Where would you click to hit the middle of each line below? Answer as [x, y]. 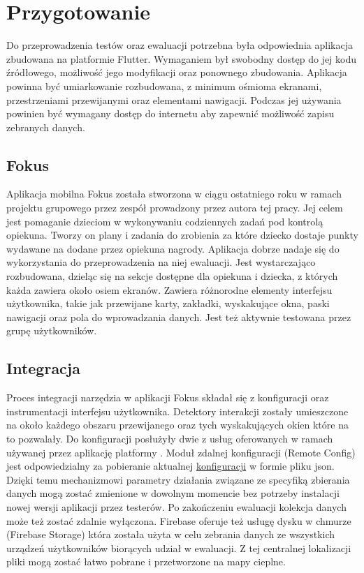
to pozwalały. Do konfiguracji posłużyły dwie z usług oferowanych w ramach [170, 438]
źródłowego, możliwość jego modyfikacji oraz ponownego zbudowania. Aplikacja [177, 72]
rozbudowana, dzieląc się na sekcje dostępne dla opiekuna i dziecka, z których [172, 276]
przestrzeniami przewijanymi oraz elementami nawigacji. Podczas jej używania [174, 99]
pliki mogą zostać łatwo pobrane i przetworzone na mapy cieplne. [146, 561]
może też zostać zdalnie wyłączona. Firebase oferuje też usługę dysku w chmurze [179, 520]
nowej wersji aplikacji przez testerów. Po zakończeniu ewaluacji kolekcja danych [176, 506]
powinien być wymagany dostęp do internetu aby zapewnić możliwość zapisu [170, 113]
